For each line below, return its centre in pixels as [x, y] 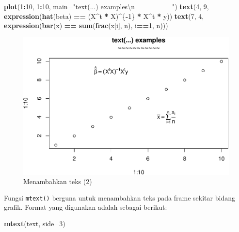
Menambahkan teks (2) [58, 181]
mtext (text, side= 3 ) [35, 223]
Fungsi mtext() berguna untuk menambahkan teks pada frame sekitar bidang [119, 197]
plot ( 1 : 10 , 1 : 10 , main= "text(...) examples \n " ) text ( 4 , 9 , [106, 6]
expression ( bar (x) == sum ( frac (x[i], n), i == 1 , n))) [86, 25]
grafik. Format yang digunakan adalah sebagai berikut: [86, 207]
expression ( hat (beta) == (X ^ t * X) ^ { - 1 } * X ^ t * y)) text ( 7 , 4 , [104, 16]
